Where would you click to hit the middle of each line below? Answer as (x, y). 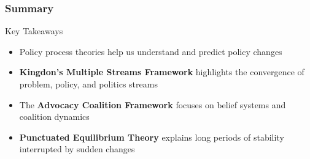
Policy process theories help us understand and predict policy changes (151, 51)
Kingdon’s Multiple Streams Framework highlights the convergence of (162, 72)
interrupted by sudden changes (77, 149)
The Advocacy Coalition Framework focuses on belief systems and (153, 104)
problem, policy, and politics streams (88, 84)
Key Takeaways (34, 31)
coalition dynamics (54, 116)
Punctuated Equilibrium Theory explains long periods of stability (152, 137)
